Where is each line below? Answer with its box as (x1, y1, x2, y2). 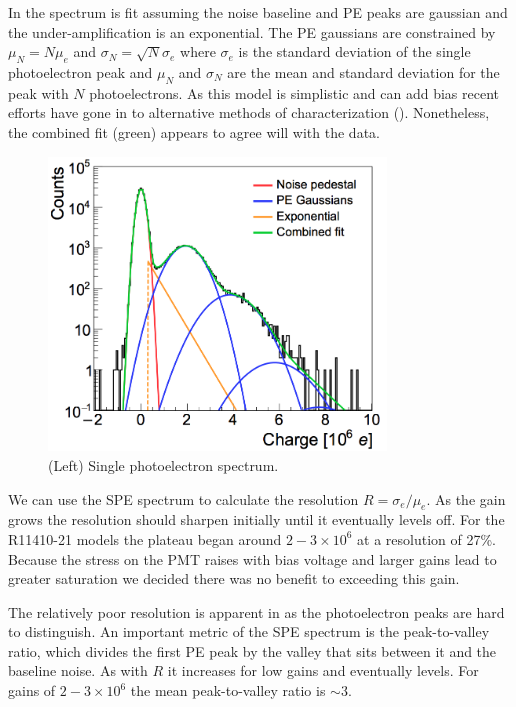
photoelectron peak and (8, 61, 153, 82)
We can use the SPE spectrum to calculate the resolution (8, 488, 359, 509)
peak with (8, 82, 69, 103)
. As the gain (426, 488, 506, 509)
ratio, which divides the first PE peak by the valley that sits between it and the (8, 640, 497, 661)
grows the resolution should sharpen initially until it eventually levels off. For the (8, 509, 505, 530)
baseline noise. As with (8, 660, 148, 681)
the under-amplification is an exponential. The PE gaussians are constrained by (8, 21, 496, 42)
